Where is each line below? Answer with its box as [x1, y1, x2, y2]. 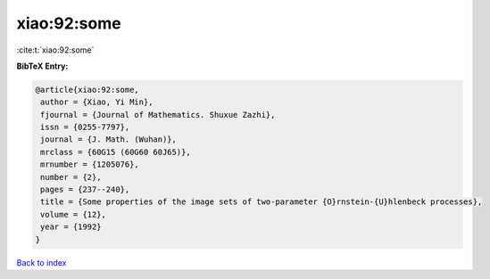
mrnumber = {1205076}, [40, 160, 140, 169]
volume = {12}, [40, 209, 107, 219]
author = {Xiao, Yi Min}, [40, 97, 154, 107]
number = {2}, [40, 172, 102, 182]
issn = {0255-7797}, [40, 122, 130, 133]
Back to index [16, 257, 67, 267]
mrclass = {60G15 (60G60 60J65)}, [40, 147, 191, 157]
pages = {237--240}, [40, 185, 130, 195]
